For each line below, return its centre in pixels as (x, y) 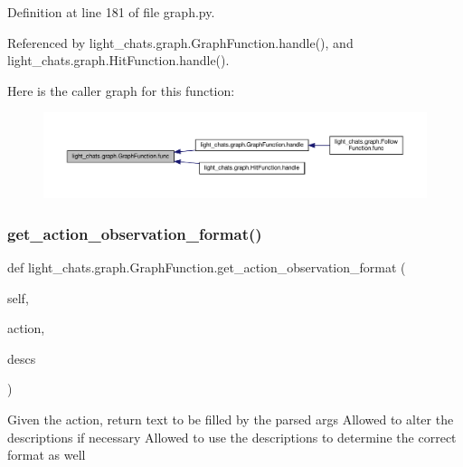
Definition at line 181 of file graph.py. (111, 12)
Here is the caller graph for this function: (121, 90)
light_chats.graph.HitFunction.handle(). (118, 60)
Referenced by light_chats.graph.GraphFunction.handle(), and (180, 42)
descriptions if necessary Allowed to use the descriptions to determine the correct (232, 437)
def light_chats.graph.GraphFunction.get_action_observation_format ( (207, 267)
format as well (47, 455)
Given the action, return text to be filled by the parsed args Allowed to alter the (231, 419)
